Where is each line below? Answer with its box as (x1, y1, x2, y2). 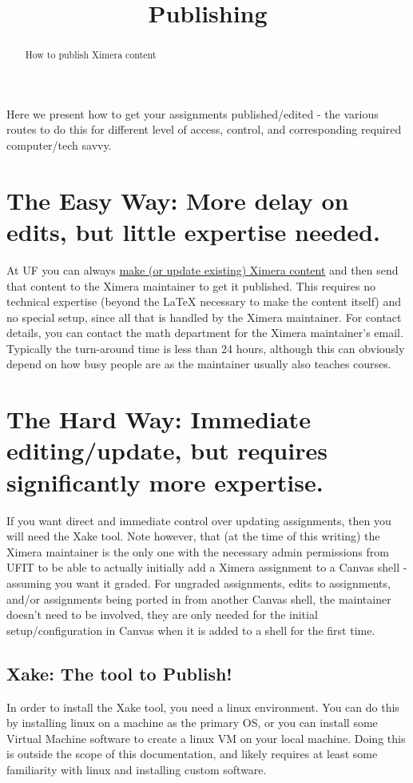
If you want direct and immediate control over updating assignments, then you (6, 512, 391, 528)
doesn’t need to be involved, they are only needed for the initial (6, 606, 318, 623)
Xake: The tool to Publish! (6, 661, 232, 685)
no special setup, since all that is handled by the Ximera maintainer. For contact (6, 308, 402, 325)
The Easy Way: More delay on (6, 183, 349, 216)
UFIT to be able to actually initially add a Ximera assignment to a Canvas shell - (6, 559, 407, 576)
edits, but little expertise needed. (6, 215, 380, 247)
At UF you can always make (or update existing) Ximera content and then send (6, 261, 399, 278)
